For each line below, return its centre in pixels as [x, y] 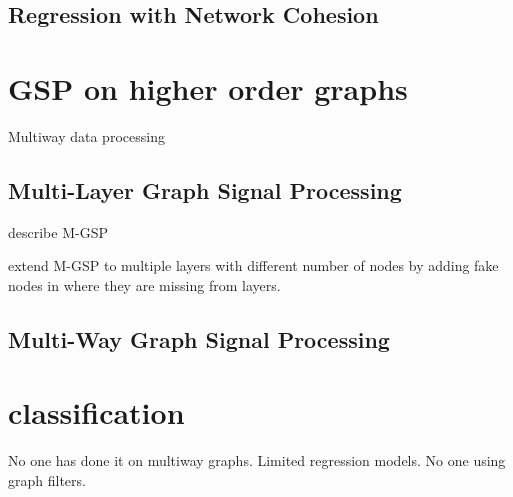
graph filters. [47, 479]
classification [96, 412]
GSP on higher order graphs [208, 87]
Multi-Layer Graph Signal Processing [205, 189]
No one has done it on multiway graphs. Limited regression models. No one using [257, 460]
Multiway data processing [86, 135]
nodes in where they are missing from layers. [144, 284]
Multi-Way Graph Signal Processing [199, 338]
